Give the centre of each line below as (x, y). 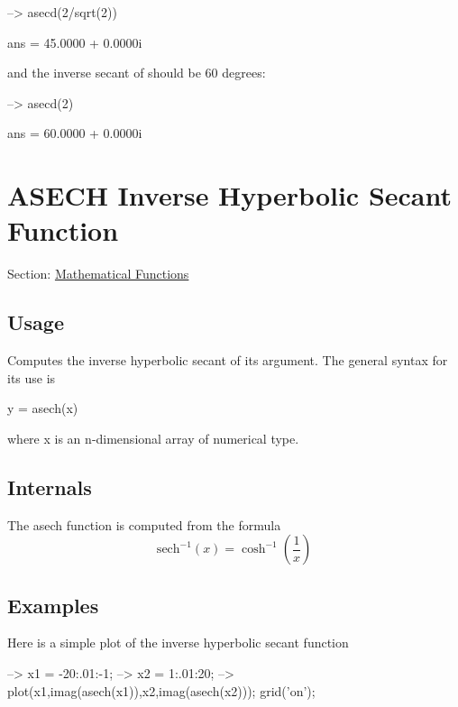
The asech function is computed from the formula (144, 524)
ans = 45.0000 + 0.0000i (75, 42)
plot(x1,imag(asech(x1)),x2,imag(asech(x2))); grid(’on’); (161, 690)
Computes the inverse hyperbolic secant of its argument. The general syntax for (228, 360)
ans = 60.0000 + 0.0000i (75, 133)
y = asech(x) (43, 408)
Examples (53, 605)
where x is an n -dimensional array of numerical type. (153, 438)
